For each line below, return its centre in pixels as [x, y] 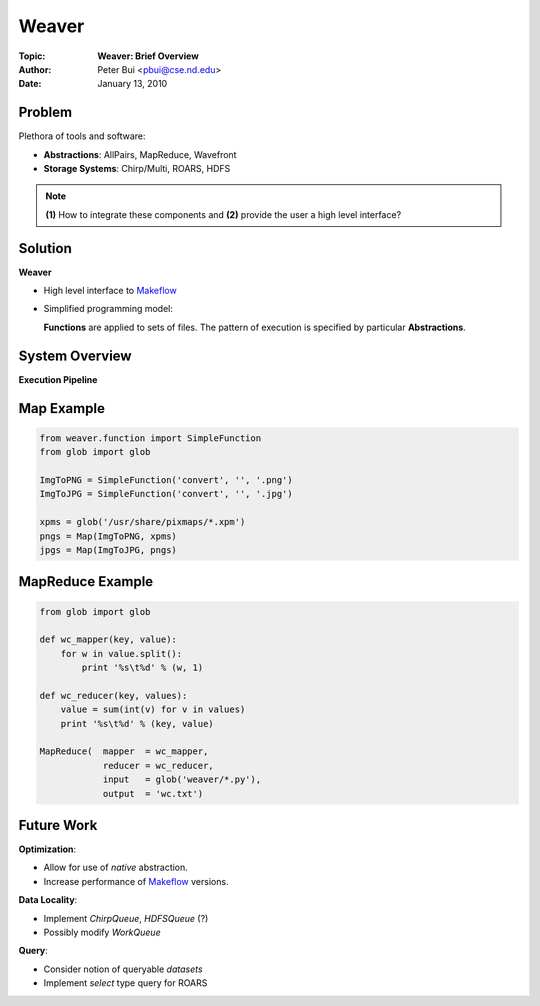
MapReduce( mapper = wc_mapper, [124, 751]
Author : [35, 69]
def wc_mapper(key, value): [108, 639]
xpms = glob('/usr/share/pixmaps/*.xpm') [142, 522]
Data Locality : [48, 900]
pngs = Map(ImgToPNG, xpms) [108, 536]
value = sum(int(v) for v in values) [153, 709]
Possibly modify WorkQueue [102, 932]
